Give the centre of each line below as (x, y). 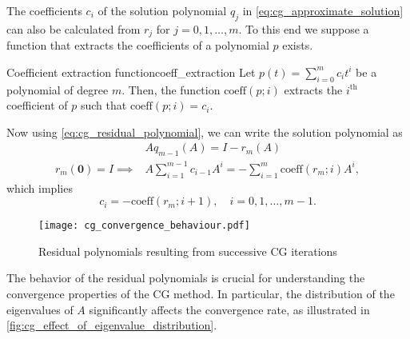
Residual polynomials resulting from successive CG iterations (188, 251)
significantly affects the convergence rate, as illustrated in (229, 309)
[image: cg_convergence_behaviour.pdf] (144, 226)
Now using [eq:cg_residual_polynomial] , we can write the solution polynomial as (205, 132)
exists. (298, 45)
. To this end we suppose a (304, 28)
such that (103, 105)
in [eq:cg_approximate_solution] (323, 10)
